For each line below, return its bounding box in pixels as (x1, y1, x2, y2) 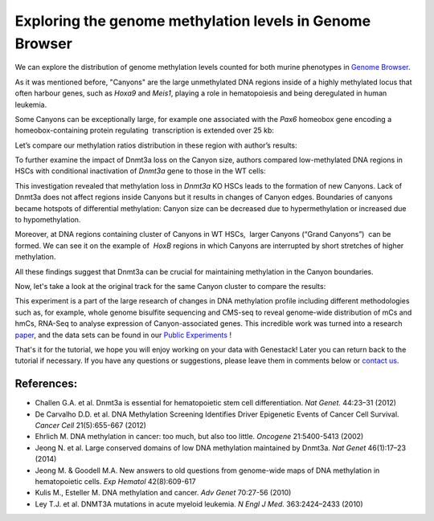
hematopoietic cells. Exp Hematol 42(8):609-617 (35, 476, 196, 486)
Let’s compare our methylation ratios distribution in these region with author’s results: (14, 140, 297, 150)
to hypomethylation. (14, 215, 81, 225)
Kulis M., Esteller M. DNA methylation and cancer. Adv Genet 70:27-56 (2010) (35, 488, 292, 498)
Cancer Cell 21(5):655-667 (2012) (35, 421, 146, 430)
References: (14, 377, 78, 391)
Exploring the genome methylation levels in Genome (14, 12, 371, 30)
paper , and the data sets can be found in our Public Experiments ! (14, 330, 232, 340)
